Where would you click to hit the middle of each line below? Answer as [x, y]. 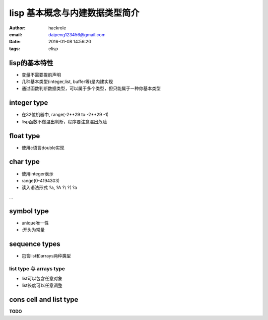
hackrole [57, 28]
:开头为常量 [33, 230]
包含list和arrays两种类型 [46, 255]
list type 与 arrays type [37, 268]
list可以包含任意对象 [42, 279]
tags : [15, 48]
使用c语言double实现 [43, 148]
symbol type [29, 211]
